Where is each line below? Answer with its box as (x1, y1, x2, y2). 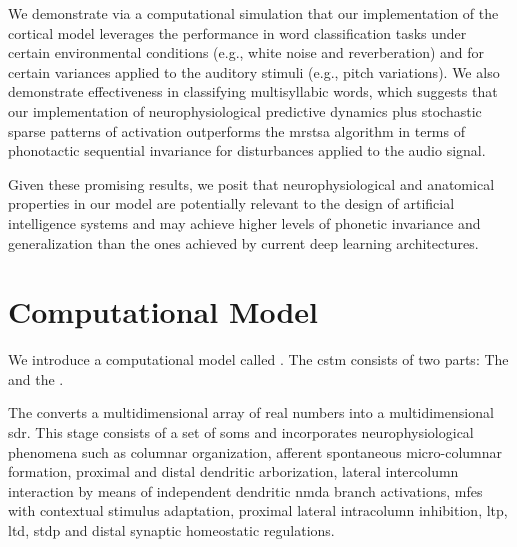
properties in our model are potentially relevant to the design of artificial (8, 193, 455, 214)
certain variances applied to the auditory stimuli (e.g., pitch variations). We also (8, 61, 500, 82)
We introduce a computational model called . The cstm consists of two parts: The (8, 349, 509, 370)
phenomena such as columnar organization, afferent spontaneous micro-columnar (8, 441, 503, 462)
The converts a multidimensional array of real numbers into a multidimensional (8, 402, 494, 423)
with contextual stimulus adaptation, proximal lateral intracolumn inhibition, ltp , (8, 500, 508, 521)
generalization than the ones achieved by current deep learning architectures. (8, 232, 479, 253)
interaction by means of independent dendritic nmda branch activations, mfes (8, 480, 483, 501)
